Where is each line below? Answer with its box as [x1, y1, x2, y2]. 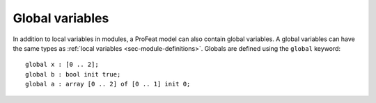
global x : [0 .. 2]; [25, 61, 99, 69]
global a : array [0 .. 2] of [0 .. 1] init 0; [25, 80, 191, 88]
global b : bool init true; [25, 70, 121, 78]
